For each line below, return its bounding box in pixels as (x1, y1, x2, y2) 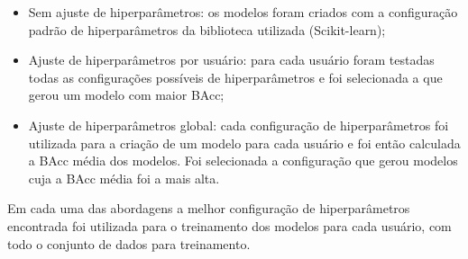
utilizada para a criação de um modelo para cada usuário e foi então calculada (28, 133, 461, 152)
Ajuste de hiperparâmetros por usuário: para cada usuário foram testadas (28, 50, 435, 69)
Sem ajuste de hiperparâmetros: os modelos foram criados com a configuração (28, 3, 458, 21)
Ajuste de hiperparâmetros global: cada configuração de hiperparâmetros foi (28, 115, 449, 134)
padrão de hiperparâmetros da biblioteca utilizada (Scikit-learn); (28, 20, 386, 39)
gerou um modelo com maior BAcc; (28, 85, 225, 104)
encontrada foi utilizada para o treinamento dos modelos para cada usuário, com (7, 216, 452, 235)
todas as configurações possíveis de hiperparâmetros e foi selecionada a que (28, 67, 443, 86)
